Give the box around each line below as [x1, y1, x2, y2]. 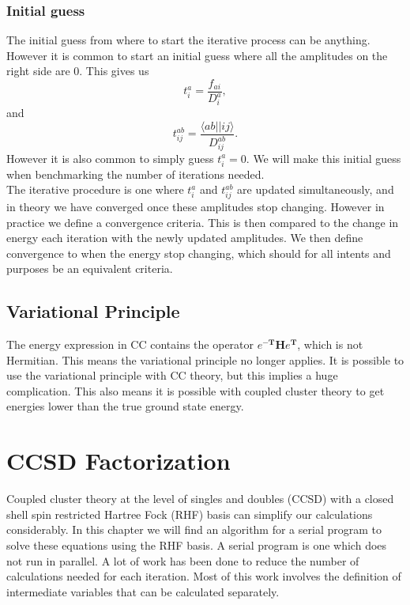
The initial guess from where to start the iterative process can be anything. [6, 32, 371, 48]
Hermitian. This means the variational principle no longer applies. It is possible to [6, 351, 404, 368]
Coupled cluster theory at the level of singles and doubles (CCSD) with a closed [6, 490, 394, 507]
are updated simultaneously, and [237, 181, 394, 198]
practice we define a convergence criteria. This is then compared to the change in [6, 214, 399, 230]
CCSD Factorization [6, 444, 231, 477]
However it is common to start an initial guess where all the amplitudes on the [6, 47, 388, 63]
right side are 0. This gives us [6, 62, 149, 79]
